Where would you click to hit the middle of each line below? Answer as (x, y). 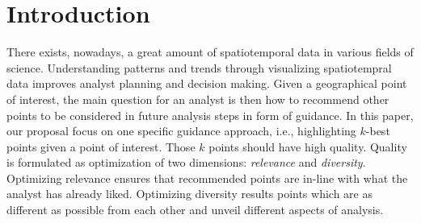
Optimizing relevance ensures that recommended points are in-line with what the (207, 178)
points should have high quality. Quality (308, 146)
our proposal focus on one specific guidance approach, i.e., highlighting (181, 131)
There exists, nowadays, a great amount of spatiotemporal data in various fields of (210, 52)
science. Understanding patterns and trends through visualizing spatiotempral (199, 67)
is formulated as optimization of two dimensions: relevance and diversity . (186, 162)
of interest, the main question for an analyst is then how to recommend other (198, 99)
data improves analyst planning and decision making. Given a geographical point (207, 83)
